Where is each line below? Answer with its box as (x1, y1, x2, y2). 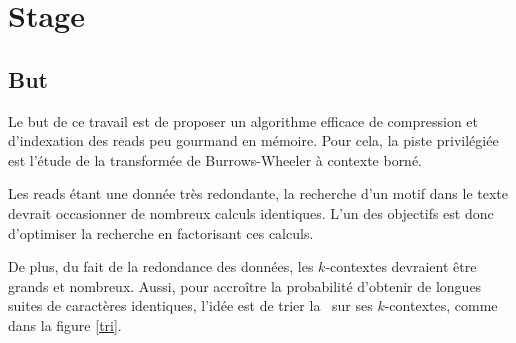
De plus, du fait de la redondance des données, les (8, 256, 314, 277)
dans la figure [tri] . (8, 314, 122, 335)
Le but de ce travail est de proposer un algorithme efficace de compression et (8, 110, 479, 131)
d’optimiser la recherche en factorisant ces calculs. (8, 222, 314, 243)
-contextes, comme (384, 295, 498, 316)
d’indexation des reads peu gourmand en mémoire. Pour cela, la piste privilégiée (8, 130, 499, 151)
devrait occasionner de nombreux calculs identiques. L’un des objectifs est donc (8, 202, 494, 223)
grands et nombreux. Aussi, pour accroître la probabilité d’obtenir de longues (8, 275, 482, 296)
